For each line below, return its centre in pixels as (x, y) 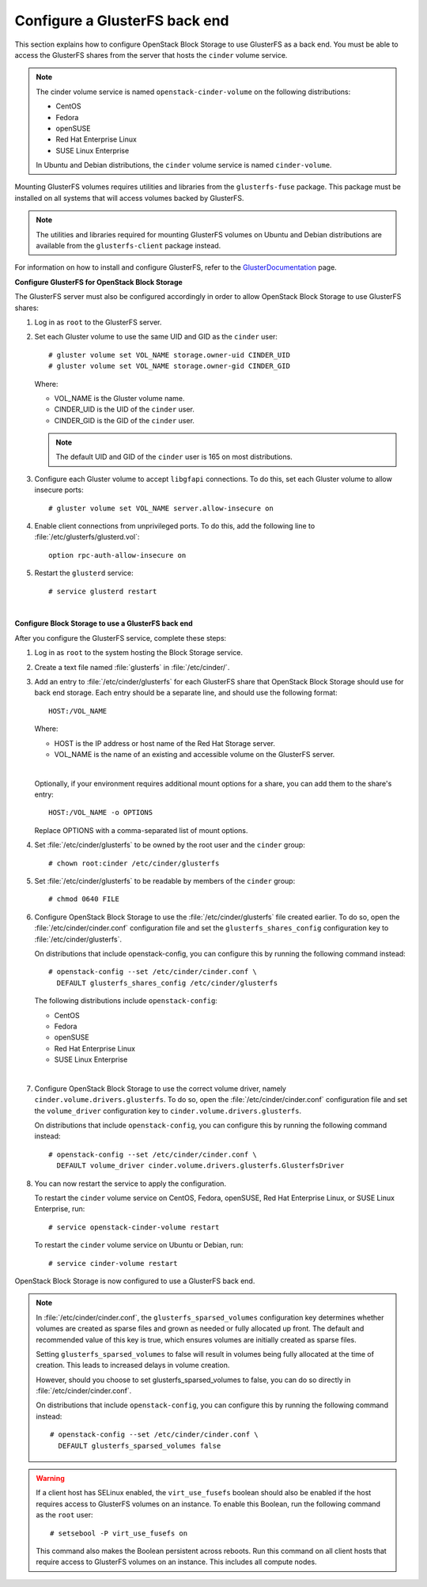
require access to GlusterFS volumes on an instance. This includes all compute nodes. (176, 1562)
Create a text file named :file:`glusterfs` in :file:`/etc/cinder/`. (132, 667)
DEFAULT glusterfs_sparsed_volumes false (140, 1445)
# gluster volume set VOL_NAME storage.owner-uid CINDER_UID (169, 355)
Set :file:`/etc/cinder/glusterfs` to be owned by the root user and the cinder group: (170, 845)
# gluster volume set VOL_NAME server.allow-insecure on (161, 508)
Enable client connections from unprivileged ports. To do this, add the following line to (175, 526)
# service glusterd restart (103, 591)
